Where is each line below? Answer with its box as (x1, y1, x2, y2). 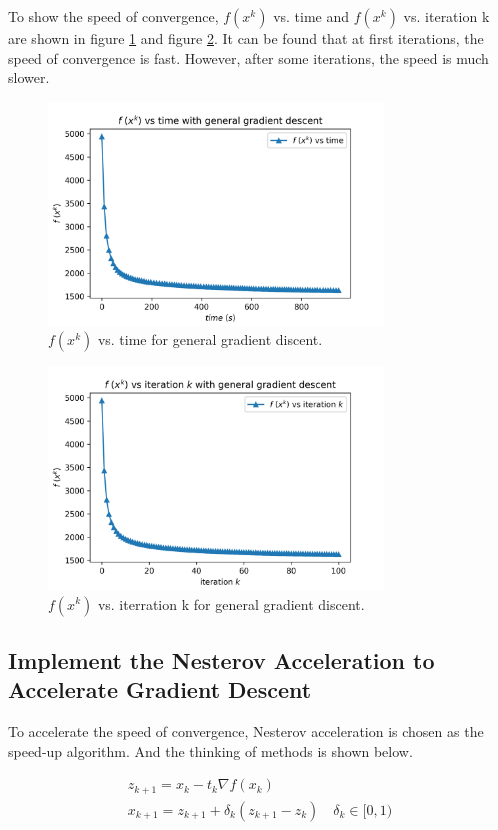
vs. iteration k (403, 6, 490, 26)
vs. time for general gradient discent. (97, 329, 323, 350)
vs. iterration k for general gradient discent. (97, 593, 365, 614)
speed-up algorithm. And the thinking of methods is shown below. (8, 740, 413, 761)
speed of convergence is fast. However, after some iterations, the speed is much (8, 47, 489, 68)
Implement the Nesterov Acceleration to (8, 644, 435, 675)
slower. (8, 67, 50, 88)
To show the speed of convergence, (8, 6, 219, 26)
